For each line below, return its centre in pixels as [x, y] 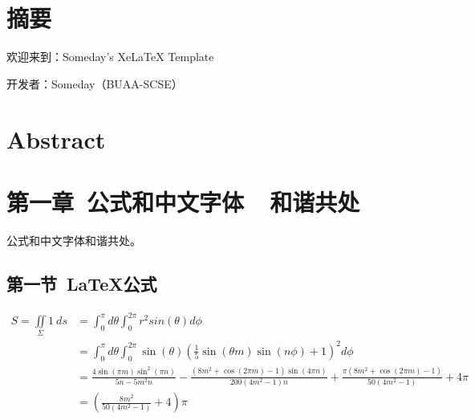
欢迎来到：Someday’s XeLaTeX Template [110, 57]
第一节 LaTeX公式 [82, 283]
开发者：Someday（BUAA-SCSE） [95, 83]
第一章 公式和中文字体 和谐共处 [183, 201]
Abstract [56, 139]
